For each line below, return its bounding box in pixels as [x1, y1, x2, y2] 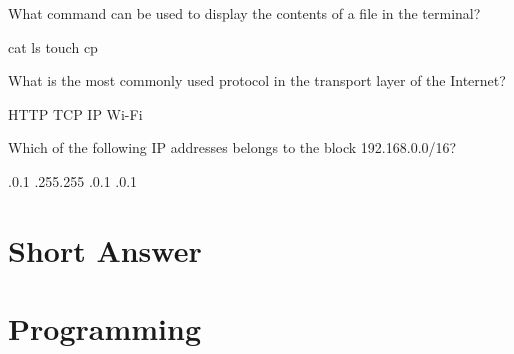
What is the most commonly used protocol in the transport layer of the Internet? [8, 70, 506, 91]
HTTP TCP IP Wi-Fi [8, 103, 143, 124]
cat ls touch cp [8, 36, 98, 57]
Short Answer [8, 229, 202, 270]
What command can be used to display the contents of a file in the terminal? [8, 3, 481, 23]
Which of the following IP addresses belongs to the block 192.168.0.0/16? [8, 137, 457, 158]
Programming [8, 308, 201, 349]
